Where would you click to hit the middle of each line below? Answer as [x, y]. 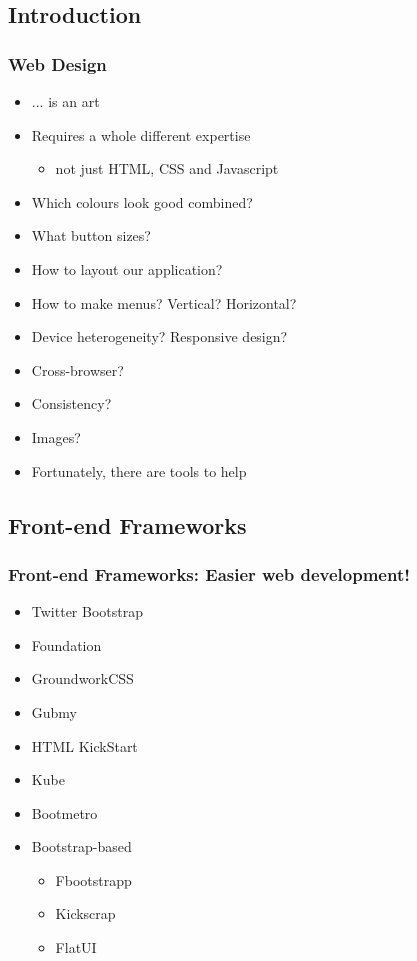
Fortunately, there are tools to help [139, 470]
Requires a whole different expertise [141, 134]
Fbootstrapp [93, 879]
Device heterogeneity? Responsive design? [159, 336]
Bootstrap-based [81, 846]
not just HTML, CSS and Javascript [167, 168]
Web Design [57, 63]
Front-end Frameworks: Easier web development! [209, 573]
